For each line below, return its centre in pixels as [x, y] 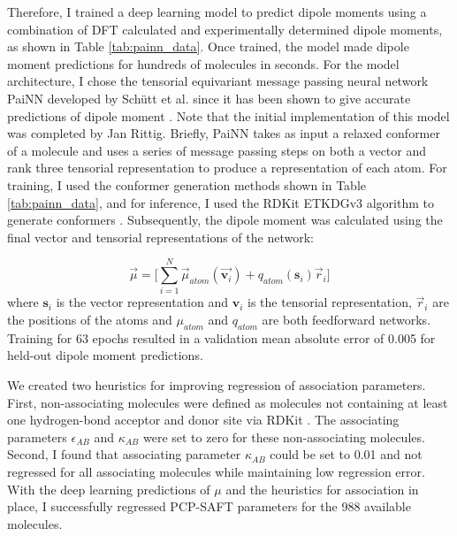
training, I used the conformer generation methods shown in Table [187, 184]
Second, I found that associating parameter [124, 454]
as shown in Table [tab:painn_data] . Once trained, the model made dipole [208, 46]
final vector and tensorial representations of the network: [160, 237]
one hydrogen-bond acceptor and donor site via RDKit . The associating [203, 420]
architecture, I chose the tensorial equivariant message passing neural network [218, 81]
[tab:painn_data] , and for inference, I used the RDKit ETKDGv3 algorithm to [221, 202]
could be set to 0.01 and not [346, 454]
